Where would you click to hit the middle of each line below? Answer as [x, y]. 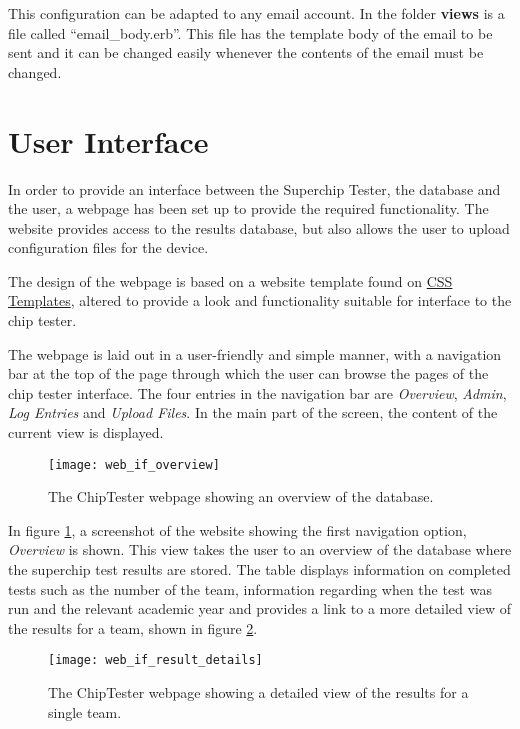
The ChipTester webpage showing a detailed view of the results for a [258, 692]
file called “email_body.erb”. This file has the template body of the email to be [250, 32]
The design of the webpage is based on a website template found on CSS [230, 280]
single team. [85, 711]
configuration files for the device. [108, 247]
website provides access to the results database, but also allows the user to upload [259, 227]
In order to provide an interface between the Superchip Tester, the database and [254, 188]
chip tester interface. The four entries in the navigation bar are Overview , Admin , [257, 392]
